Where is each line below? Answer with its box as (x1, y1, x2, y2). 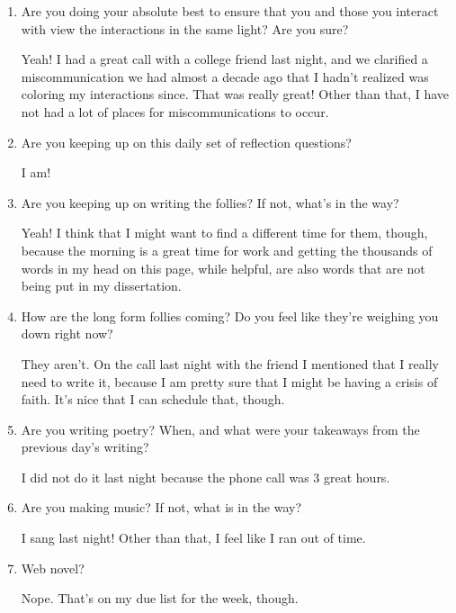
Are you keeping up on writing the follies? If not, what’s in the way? (21, 193, 399, 212)
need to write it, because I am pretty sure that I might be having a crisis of (21, 372, 438, 391)
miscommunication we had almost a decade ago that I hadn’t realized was (21, 67, 429, 86)
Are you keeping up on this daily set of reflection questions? (21, 132, 352, 151)
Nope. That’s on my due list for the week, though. (21, 589, 299, 608)
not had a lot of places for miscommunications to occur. (21, 102, 329, 121)
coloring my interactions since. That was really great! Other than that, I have (21, 85, 450, 104)
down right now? (21, 324, 113, 343)
